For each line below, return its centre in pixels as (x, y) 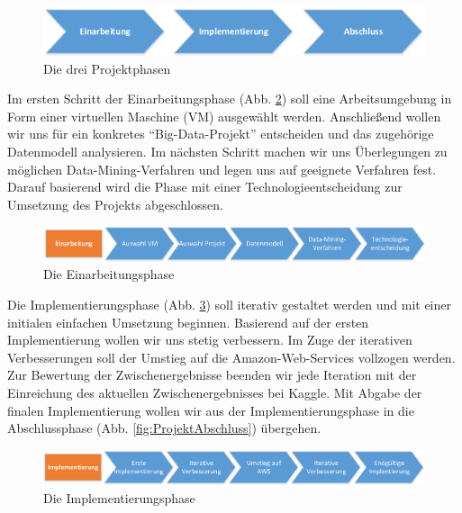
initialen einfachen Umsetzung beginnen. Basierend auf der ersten (188, 322)
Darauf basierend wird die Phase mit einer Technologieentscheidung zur (205, 187)
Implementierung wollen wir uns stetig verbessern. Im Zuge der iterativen (210, 340)
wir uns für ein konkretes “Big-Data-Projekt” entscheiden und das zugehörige (221, 134)
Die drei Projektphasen (107, 68)
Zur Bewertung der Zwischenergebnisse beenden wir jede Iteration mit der (212, 375)
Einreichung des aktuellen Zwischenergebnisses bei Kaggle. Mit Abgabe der (215, 392)
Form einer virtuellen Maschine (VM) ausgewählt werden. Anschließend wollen (224, 116)
